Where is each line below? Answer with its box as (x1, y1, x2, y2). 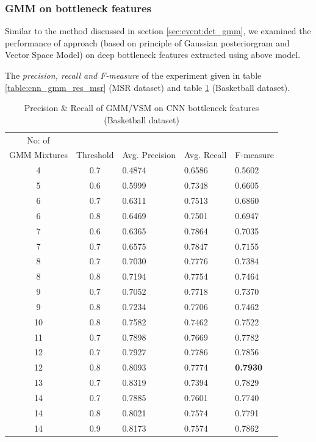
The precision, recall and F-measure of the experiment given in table (5, 69, 262, 81)
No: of (27, 133, 50, 146)
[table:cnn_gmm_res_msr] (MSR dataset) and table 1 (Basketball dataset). (5, 81, 290, 93)
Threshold (76, 148, 114, 161)
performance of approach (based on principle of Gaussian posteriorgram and (5, 36, 290, 49)
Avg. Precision (122, 148, 176, 161)
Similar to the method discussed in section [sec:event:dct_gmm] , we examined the (5, 24, 311, 37)
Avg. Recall (184, 148, 227, 161)
